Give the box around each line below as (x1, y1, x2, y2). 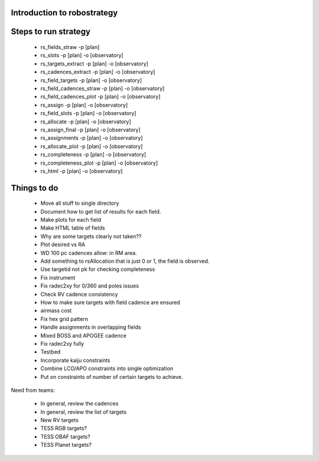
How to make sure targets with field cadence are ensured (40, 299, 180, 306)
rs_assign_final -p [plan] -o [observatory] (40, 126, 141, 133)
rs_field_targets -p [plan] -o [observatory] (40, 77, 142, 84)
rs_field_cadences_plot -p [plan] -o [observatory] (40, 93, 161, 100)
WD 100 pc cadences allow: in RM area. (40, 249, 137, 256)
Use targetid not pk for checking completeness (40, 266, 155, 273)
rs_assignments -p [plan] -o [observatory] (40, 135, 143, 142)
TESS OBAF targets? (40, 433, 91, 440)
